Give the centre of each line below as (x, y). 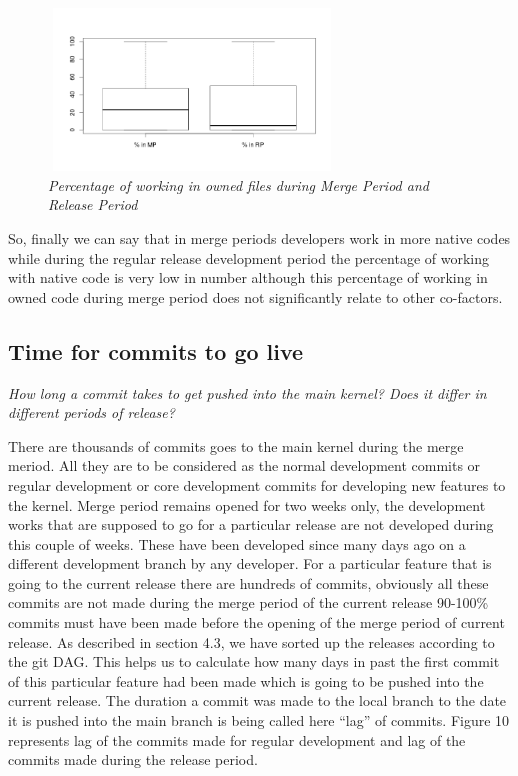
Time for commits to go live (156, 350)
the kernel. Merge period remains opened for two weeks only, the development (247, 504)
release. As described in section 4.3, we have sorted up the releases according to (251, 641)
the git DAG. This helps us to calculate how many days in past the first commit (254, 661)
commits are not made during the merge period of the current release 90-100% (248, 602)
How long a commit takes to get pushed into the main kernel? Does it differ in (247, 392)
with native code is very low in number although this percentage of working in (248, 277)
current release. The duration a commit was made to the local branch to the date (257, 700)
